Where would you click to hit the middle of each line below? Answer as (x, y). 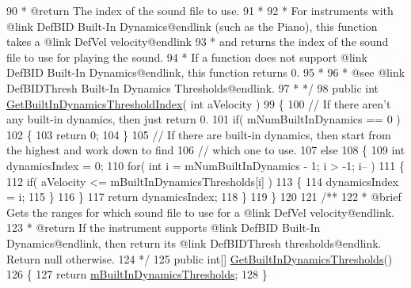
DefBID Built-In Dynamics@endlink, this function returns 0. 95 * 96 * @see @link (206, 72)
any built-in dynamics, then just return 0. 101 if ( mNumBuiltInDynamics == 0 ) (204, 119)
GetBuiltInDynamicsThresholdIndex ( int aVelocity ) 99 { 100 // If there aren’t (199, 103)
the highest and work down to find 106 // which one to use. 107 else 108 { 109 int (206, 150)
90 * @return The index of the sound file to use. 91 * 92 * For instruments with (200, 10)
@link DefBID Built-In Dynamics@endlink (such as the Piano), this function (192, 26)
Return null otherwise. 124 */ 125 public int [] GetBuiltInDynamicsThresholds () (200, 258)
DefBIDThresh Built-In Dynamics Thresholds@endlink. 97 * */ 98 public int (193, 87)
